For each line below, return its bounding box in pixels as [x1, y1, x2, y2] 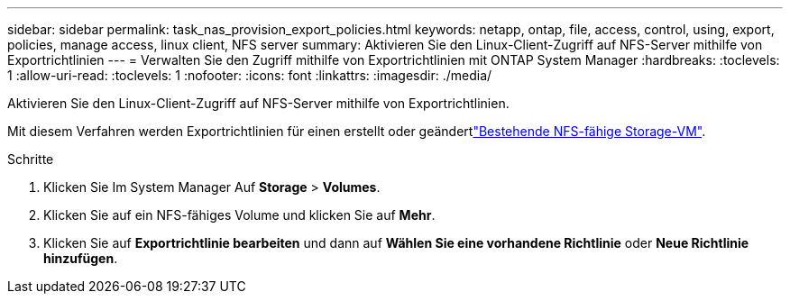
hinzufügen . [43, 251, 118, 266]
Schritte [7, 151, 54, 167]
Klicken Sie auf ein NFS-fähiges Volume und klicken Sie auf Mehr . [43, 207, 436, 223]
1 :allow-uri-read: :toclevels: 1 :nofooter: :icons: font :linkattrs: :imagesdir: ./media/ [7, 68, 492, 83]
